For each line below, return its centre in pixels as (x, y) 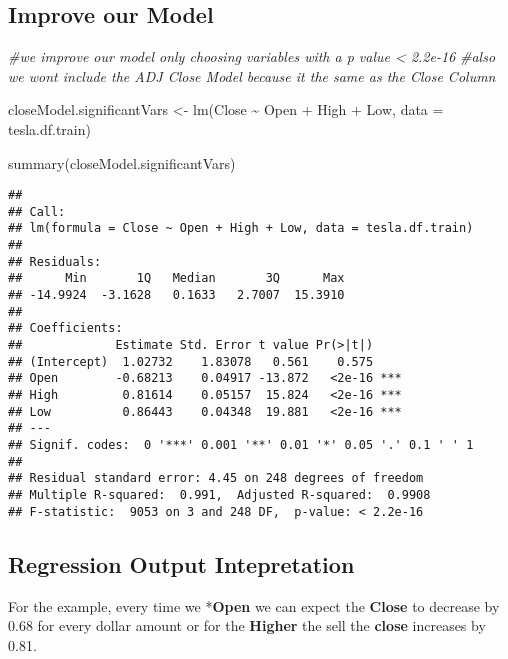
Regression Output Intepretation (181, 563)
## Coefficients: (65, 328)
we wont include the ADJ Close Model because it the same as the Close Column (252, 75)
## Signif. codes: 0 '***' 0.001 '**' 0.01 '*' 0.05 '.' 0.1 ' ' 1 (241, 445)
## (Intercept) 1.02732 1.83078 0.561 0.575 (191, 361)
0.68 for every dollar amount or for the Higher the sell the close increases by (247, 625)
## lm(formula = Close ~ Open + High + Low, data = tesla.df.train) (241, 228)
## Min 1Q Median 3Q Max (176, 278)
